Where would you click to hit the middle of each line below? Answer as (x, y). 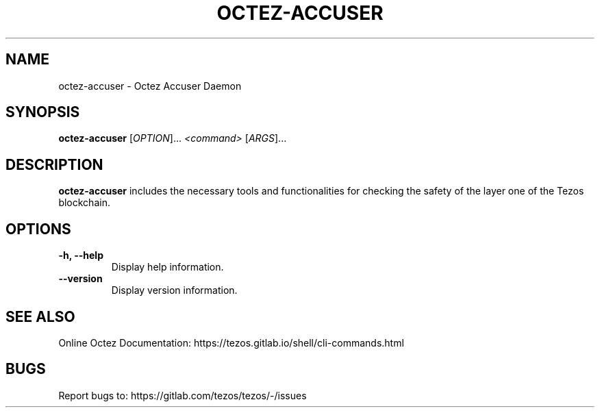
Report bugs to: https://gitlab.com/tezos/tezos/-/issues (183, 395)
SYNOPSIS (43, 112)
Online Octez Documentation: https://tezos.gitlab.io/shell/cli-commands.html (231, 342)
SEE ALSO (40, 316)
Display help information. (167, 267)
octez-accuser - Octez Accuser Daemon (150, 86)
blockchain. (84, 203)
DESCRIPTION (54, 164)
